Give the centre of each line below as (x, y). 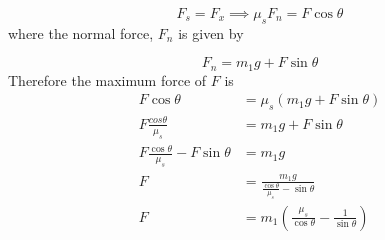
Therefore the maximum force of (107, 79)
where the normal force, (81, 32)
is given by (211, 32)
